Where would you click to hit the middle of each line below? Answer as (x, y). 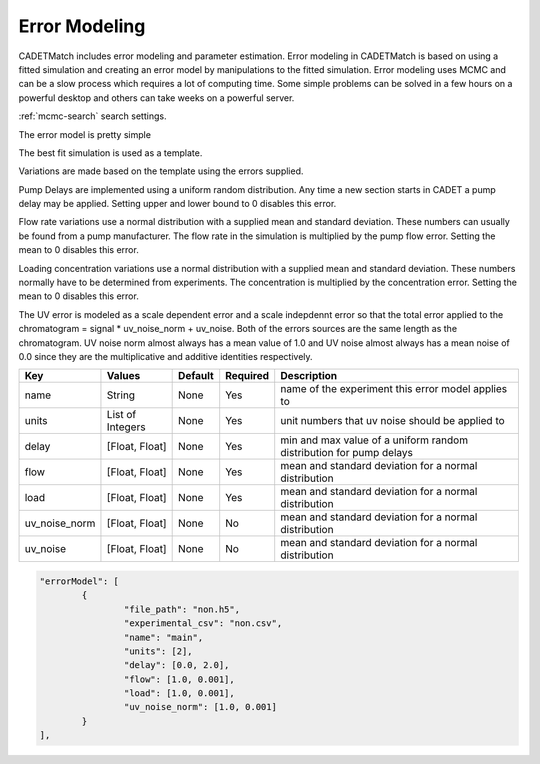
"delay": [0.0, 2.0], (176, 665)
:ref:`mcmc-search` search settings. (92, 116)
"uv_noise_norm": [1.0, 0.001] (200, 707)
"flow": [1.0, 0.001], (179, 679)
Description (309, 376)
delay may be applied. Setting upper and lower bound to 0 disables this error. (177, 204)
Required (247, 376)
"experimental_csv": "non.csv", (203, 623)
